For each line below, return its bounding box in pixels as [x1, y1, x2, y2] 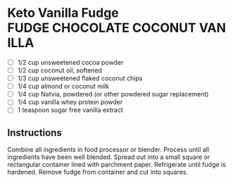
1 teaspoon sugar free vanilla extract [17, 106, 123, 114]
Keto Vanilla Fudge [7, 5, 120, 21]
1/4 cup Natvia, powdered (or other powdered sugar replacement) [17, 90, 209, 99]
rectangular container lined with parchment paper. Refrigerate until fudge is [7, 160, 227, 169]
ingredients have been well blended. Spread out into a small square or [7, 153, 210, 161]
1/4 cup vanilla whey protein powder [17, 98, 123, 106]
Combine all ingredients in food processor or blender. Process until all [7, 146, 210, 154]
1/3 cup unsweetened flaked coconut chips [17, 74, 143, 82]
